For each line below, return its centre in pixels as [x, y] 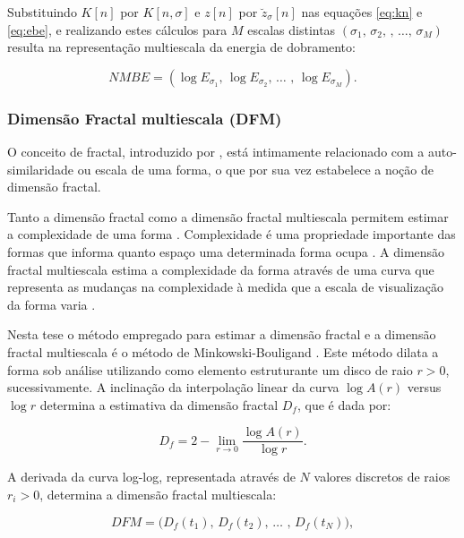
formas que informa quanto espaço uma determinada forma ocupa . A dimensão [226, 251]
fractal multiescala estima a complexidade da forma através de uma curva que [221, 269]
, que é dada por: [344, 404]
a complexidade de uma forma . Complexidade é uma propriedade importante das [232, 234]
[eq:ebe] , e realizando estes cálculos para [117, 29]
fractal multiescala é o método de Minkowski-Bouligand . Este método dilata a [223, 351]
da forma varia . [52, 304]
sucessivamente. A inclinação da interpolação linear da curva [173, 387]
